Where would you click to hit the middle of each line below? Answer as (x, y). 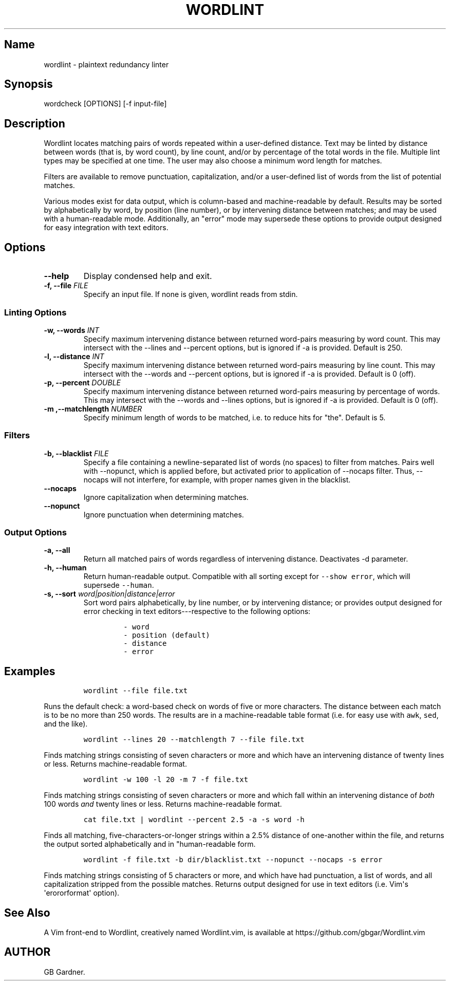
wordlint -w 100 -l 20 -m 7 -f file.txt (166, 780)
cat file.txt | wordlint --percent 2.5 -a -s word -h (194, 820)
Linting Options (35, 312)
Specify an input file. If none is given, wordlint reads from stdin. (191, 294)
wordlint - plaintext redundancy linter (106, 64)
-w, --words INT (72, 330)
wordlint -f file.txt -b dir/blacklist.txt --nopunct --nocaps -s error (233, 860)
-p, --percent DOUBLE (82, 382)
